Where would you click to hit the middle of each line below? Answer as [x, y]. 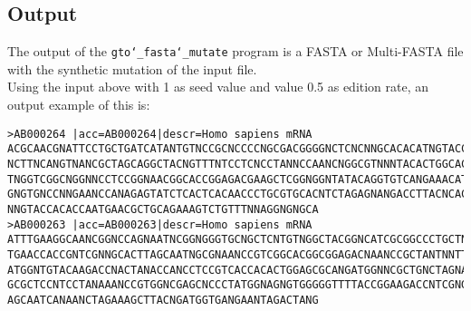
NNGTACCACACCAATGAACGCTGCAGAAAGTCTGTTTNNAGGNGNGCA [163, 209]
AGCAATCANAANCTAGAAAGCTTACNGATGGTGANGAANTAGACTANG [163, 300]
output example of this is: [79, 105]
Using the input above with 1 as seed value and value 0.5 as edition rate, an [218, 87]
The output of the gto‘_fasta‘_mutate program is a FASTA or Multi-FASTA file [235, 51]
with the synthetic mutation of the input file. [132, 68]
